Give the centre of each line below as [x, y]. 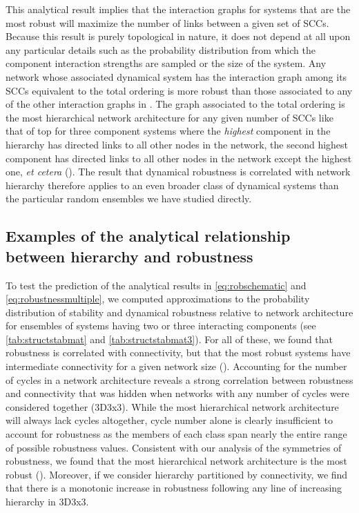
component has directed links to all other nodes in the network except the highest [179, 158]
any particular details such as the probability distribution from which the [161, 49]
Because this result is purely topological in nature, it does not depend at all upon [178, 36]
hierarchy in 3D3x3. [47, 501]
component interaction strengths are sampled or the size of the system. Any [166, 63]
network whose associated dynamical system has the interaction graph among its [176, 76]
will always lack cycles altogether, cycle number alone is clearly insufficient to [169, 420]
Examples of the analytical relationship [148, 236]
